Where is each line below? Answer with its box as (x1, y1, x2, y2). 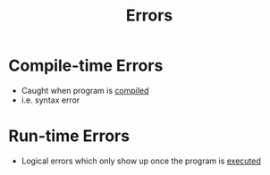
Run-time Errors (8, 126, 131, 146)
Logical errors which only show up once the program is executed (21, 155, 261, 166)
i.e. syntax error (21, 95, 80, 105)
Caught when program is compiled (21, 85, 149, 96)
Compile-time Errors (8, 55, 164, 76)
